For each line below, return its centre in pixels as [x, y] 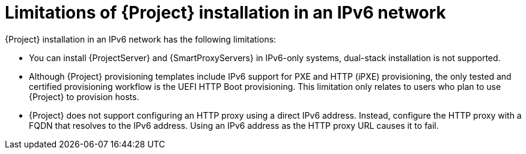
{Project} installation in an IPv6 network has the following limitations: [141, 39]
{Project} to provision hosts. [84, 96]
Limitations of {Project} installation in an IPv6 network [225, 13]
